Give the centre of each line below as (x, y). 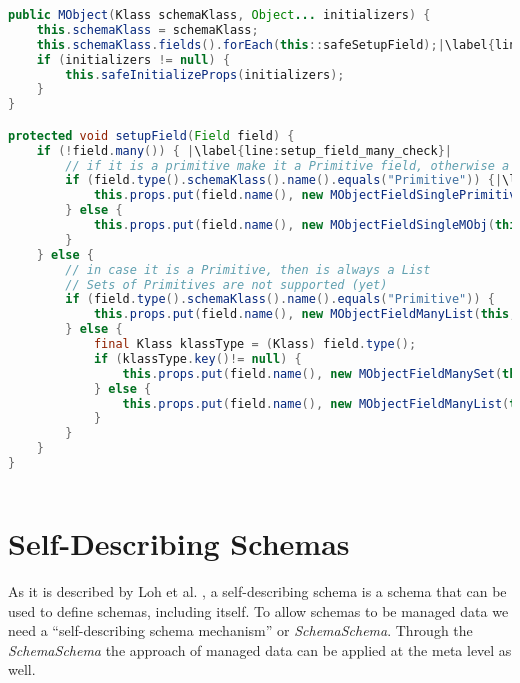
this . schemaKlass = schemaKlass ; (147, 29)
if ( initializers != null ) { (133, 59)
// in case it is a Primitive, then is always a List (248, 269)
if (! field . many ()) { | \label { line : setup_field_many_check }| (244, 150)
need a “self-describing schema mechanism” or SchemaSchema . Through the (240, 630)
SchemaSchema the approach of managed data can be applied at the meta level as (260, 649)
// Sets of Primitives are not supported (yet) (226, 284)
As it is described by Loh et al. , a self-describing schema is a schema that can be (257, 591)
